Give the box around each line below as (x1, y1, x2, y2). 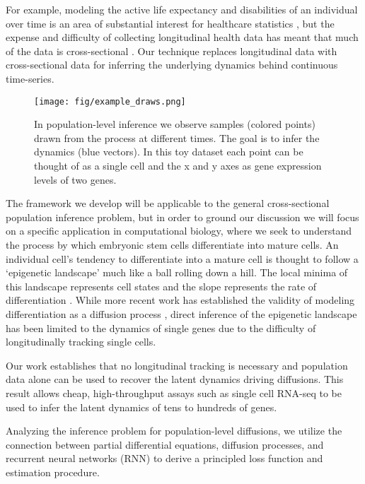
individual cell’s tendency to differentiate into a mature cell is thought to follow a (6, 251, 359, 266)
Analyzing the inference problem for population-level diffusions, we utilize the (6, 423, 342, 438)
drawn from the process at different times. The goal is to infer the (34, 130, 320, 145)
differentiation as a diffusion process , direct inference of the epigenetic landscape (6, 306, 357, 321)
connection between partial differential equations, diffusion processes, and (6, 437, 324, 451)
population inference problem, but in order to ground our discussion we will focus (6, 209, 359, 224)
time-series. (6, 71, 54, 85)
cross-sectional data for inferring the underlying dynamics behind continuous (6, 57, 338, 72)
